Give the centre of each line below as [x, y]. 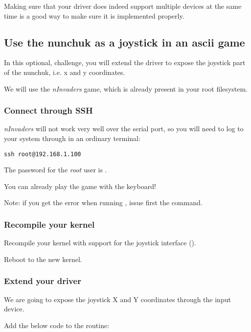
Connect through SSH [48, 110]
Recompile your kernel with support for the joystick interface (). [100, 243]
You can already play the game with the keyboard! [80, 186]
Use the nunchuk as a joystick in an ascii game [125, 42]
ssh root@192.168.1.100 [43, 154]
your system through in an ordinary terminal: [72, 138]
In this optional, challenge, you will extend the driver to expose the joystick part [125, 62]
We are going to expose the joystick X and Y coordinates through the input [117, 299]
